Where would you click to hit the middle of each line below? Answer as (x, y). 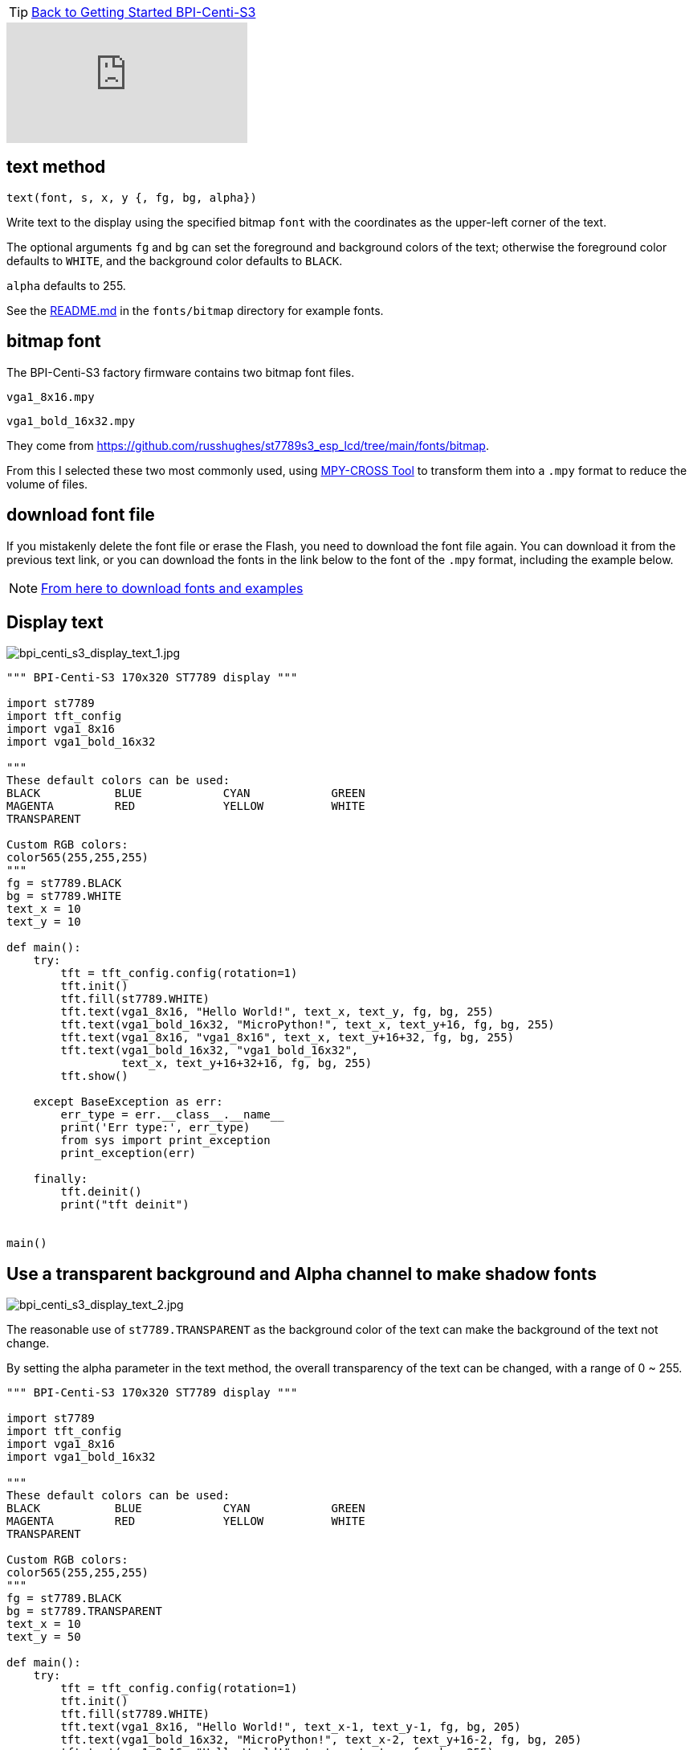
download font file (81, 515)
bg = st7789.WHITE (64, 896)
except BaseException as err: (128, 1102)
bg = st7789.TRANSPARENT (84, 1611)
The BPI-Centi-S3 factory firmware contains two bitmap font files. (181, 372)
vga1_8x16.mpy (51, 397)
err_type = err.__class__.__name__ (172, 1115)
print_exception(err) (128, 1153)
